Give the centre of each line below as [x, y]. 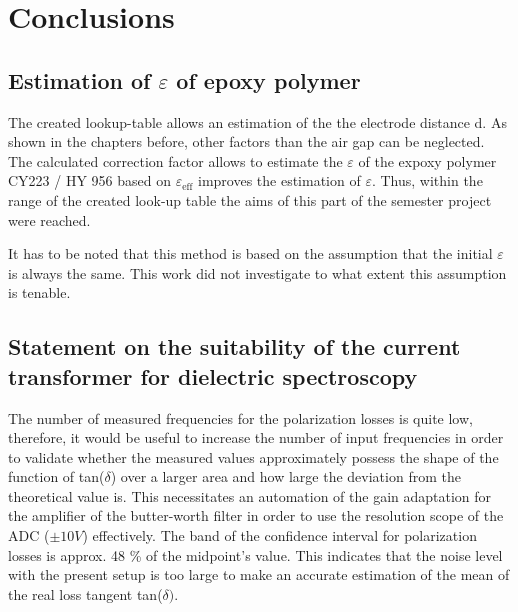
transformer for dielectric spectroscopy [213, 375]
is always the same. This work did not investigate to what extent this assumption [257, 272]
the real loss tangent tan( [85, 593]
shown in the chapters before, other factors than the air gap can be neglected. [246, 141]
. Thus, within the [427, 180]
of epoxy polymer [268, 79]
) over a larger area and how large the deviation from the [285, 476]
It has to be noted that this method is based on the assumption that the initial [250, 253]
